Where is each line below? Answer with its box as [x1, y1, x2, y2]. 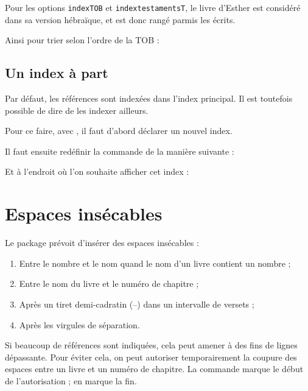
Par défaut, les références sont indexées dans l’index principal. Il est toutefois [5, 92, 293, 105]
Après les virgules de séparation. [19, 318, 140, 331]
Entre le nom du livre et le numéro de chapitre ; [19, 277, 199, 290]
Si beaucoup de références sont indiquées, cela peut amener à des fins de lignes [5, 339, 298, 351]
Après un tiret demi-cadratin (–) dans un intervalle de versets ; [19, 297, 254, 310]
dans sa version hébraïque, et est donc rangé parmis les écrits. [5, 13, 236, 26]
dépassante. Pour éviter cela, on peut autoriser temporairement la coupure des [5, 350, 297, 363]
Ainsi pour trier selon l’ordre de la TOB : [5, 33, 159, 46]
